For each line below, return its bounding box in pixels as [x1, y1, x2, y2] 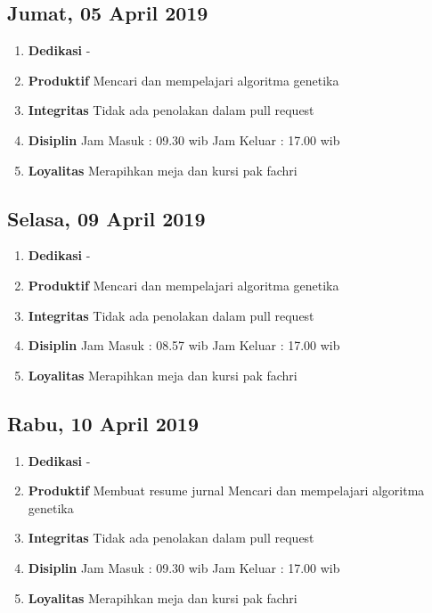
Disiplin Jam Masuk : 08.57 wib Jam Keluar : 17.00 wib [28, 336, 340, 355]
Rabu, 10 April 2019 [7, 409, 199, 437]
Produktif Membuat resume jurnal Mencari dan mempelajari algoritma [28, 481, 425, 500]
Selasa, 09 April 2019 [7, 204, 206, 232]
